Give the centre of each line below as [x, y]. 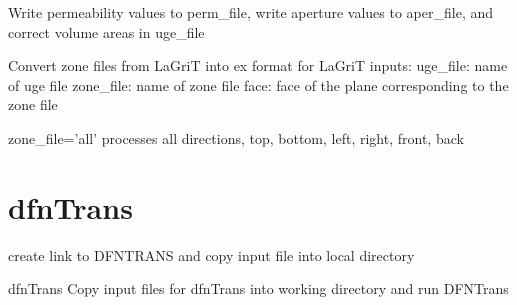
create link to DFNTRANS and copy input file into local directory [211, 254]
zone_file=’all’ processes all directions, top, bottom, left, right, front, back [236, 137]
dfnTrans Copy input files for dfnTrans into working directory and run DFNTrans [258, 288]
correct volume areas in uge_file [106, 31]
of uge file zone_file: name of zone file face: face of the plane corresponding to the [258, 84]
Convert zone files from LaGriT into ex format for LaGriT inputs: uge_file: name [258, 65]
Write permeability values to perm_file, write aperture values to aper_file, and [250, 12]
